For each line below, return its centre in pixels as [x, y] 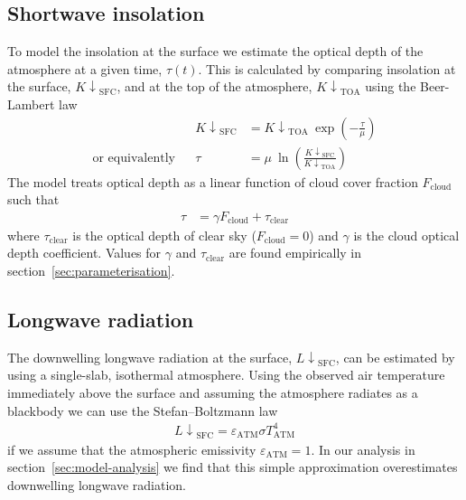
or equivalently [134, 158]
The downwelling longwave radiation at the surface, [150, 357]
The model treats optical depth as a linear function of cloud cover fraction [213, 181]
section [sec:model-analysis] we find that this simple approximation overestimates [233, 467]
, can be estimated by [395, 357]
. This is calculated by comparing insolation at [327, 68]
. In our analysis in [363, 449]
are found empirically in [295, 253]
